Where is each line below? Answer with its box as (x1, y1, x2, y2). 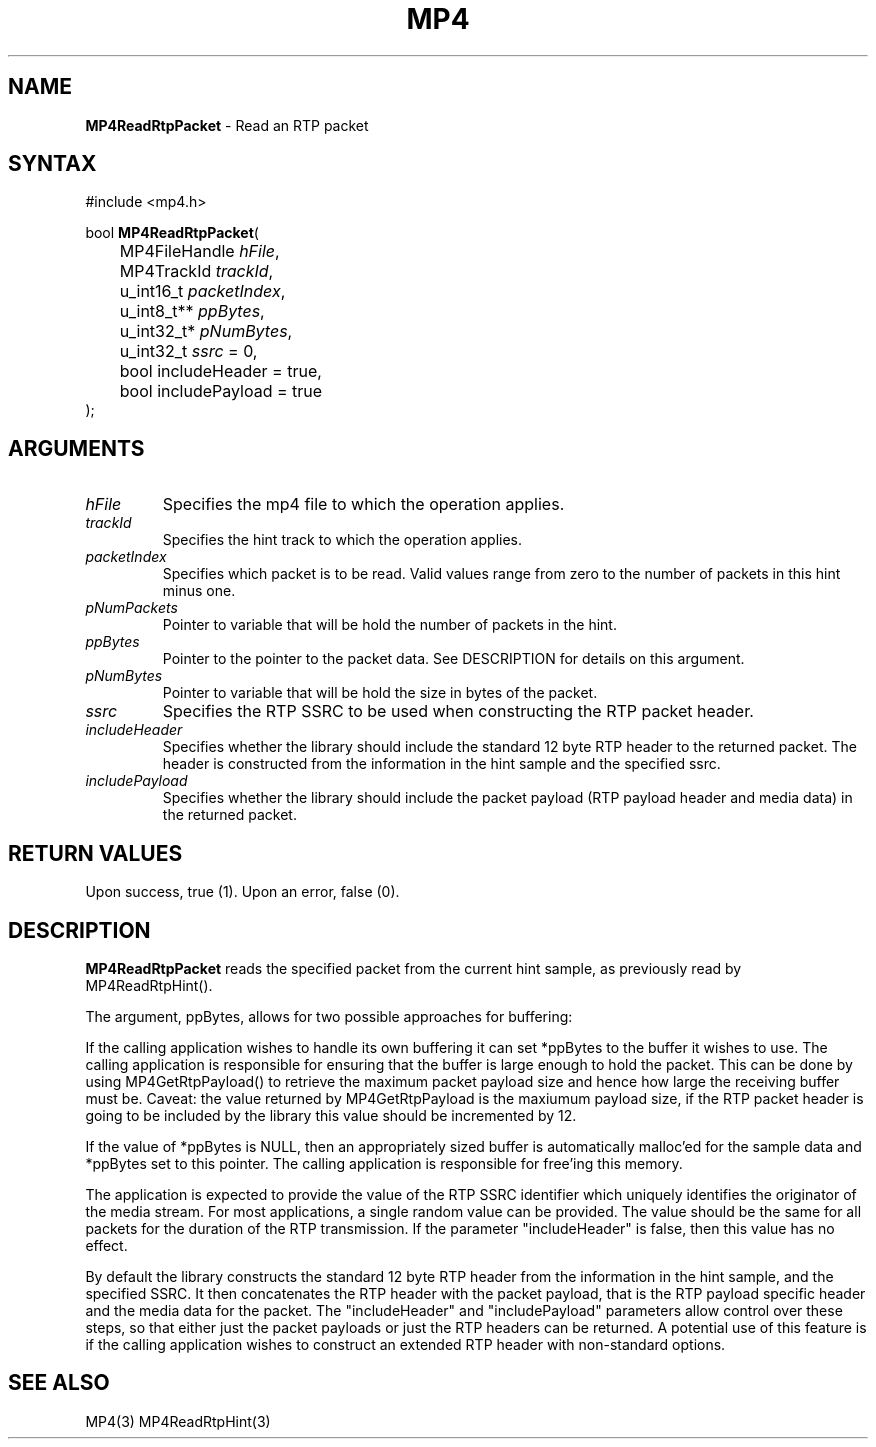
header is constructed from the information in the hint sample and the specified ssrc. (162, 755, 721, 773)
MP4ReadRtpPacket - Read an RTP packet (85, 116, 369, 134)
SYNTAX (8, 151, 97, 177)
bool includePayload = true (119, 381, 323, 402)
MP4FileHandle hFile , (119, 241, 280, 262)
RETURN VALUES (8, 840, 183, 866)
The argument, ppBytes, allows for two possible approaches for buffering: (85, 1007, 573, 1025)
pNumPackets (85, 599, 178, 617)
